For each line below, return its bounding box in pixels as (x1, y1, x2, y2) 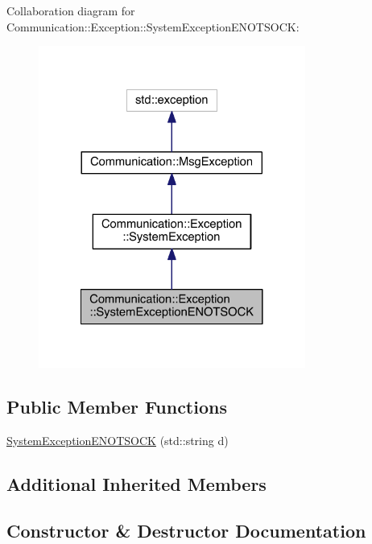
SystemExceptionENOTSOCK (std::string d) (6, 431, 229, 448)
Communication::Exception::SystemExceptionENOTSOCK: (6, 18, 300, 35)
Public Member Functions (6, 394, 227, 418)
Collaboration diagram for (6, 2, 135, 19)
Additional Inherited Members (6, 471, 267, 496)
